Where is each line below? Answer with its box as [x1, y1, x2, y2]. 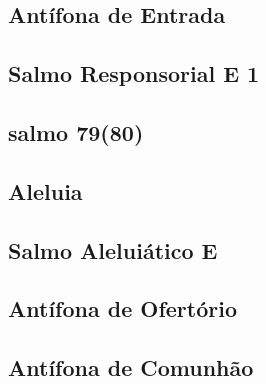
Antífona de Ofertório [8, 293, 237, 324]
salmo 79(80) [8, 116, 144, 147]
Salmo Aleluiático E [8, 234, 218, 265]
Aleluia [8, 175, 83, 206]
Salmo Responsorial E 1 [8, 58, 260, 89]
